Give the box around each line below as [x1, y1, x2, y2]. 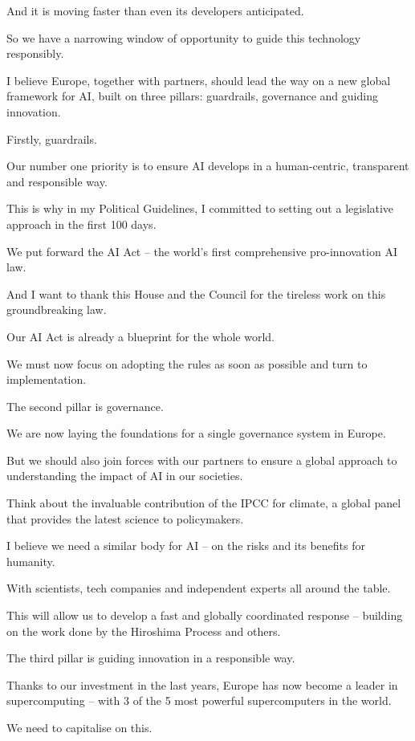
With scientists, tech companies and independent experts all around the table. [6, 580, 391, 596]
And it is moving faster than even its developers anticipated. [6, 2, 304, 18]
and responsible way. [6, 173, 108, 189]
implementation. [6, 371, 87, 388]
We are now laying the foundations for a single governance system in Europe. [6, 425, 386, 442]
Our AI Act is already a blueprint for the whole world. [6, 328, 275, 344]
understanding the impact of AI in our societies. [6, 467, 243, 484]
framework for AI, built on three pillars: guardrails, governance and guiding [6, 88, 378, 104]
